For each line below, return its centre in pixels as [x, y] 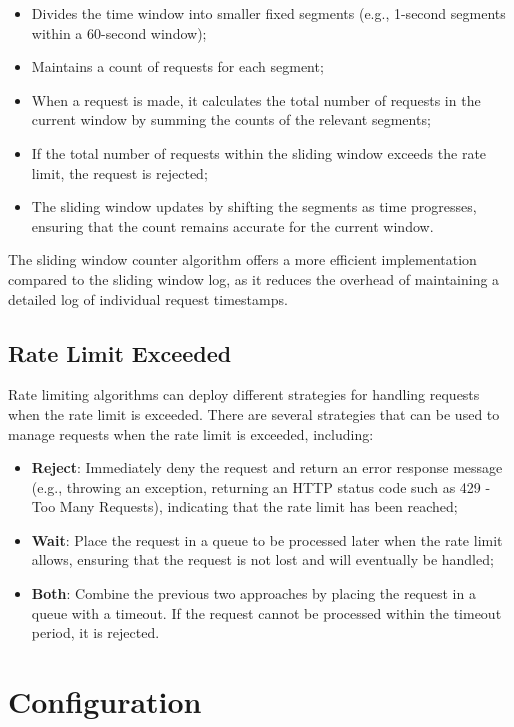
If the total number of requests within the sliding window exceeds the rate [259, 152]
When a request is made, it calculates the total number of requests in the [256, 99]
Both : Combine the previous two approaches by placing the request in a [253, 593]
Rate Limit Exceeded [120, 352]
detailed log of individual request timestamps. [148, 298]
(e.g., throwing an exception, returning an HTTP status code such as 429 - [261, 486]
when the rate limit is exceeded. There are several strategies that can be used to [254, 413]
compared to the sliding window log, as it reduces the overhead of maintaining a [254, 278]
